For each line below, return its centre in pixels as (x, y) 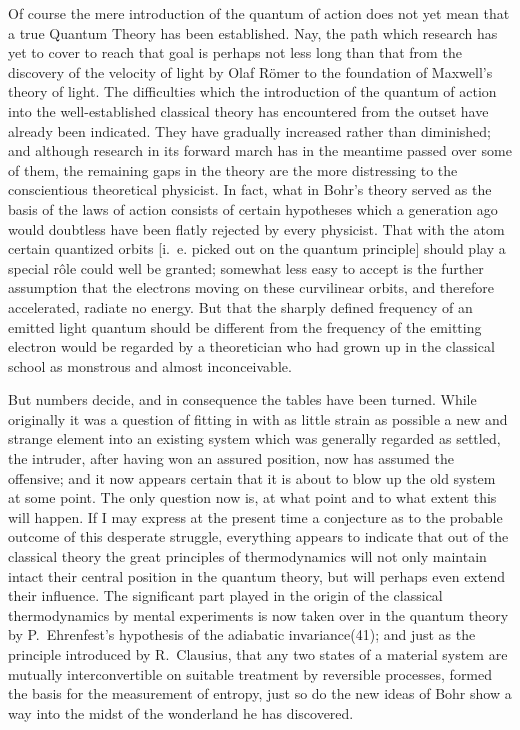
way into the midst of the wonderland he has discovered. (181, 712)
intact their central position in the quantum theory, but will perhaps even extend (256, 575)
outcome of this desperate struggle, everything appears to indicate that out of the (258, 536)
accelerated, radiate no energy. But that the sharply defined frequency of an (240, 306)
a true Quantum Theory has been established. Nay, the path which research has (253, 32)
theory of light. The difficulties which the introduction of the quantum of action (252, 91)
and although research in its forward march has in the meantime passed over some (260, 150)
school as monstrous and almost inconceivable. (150, 365)
